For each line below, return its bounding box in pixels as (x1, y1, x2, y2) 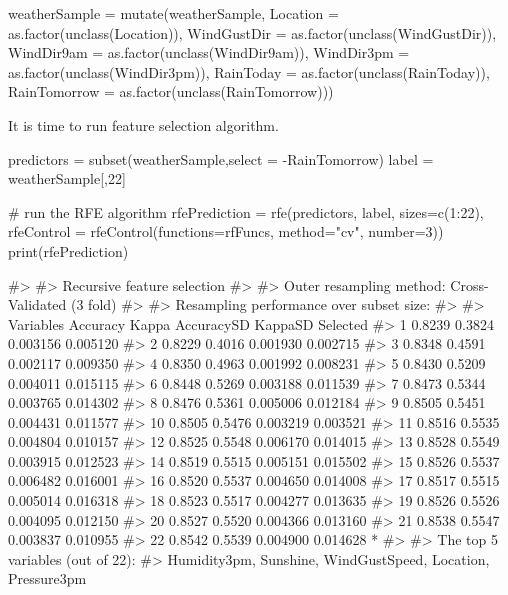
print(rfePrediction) (8, 240, 129, 261)
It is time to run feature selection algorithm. (8, 114, 279, 135)
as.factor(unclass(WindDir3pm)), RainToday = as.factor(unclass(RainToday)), (8, 61, 490, 82)
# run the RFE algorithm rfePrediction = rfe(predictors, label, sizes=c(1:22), (8, 201, 484, 222)
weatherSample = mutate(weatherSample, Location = (8, 3, 339, 23)
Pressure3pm (8, 568, 87, 589)
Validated (8, 294, 67, 315)
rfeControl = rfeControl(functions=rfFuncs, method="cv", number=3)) (8, 221, 444, 242)
